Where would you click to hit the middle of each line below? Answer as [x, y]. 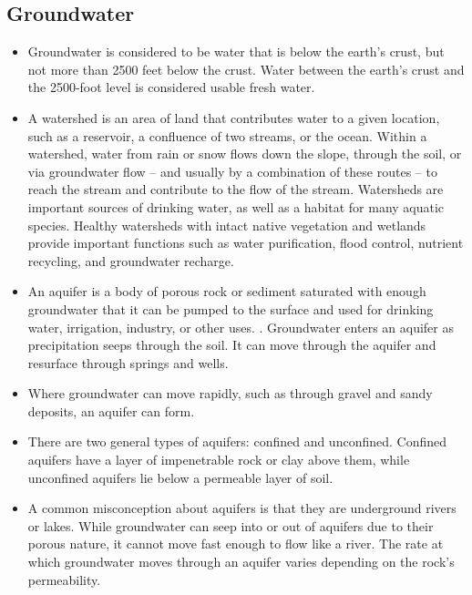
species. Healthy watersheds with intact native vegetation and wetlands [227, 225]
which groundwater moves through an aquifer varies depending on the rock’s [241, 562]
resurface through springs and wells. [128, 362]
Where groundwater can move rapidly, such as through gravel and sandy [230, 393]
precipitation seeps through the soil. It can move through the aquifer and [232, 345]
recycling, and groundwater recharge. [131, 260]
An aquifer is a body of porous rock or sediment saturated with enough [227, 291]
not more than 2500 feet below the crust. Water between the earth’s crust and [246, 69]
